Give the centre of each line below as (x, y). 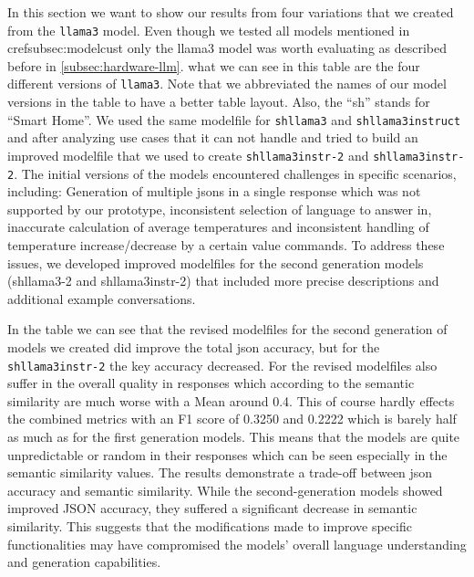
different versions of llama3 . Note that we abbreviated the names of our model (227, 84)
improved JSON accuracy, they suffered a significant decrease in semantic (212, 508)
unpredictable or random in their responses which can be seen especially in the (227, 454)
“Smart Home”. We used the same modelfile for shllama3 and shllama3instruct (234, 119)
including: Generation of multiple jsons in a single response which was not (214, 191)
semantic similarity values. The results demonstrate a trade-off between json (220, 472)
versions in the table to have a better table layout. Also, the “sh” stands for (219, 102)
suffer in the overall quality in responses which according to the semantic (211, 383)
